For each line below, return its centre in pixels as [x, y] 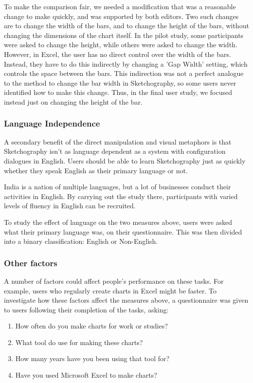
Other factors [31, 263]
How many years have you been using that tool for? [92, 358]
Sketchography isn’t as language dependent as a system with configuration [115, 151]
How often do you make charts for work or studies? [91, 326]
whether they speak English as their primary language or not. [96, 170]
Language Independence [52, 123]
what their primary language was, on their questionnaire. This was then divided [123, 231]
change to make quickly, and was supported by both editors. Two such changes [121, 16]
